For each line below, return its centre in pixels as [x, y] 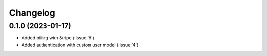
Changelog [32, 13]
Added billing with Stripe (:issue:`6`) [58, 38]
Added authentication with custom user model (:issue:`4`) [80, 45]
